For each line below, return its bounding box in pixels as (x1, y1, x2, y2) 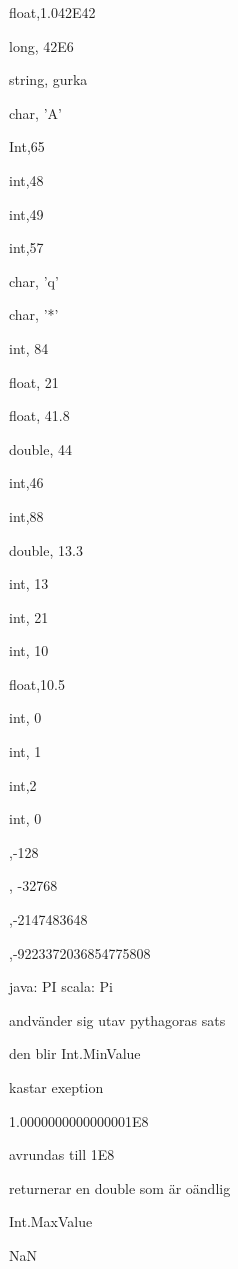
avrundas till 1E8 (9, 1144, 115, 1165)
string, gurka (9, 69, 88, 90)
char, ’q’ (9, 270, 59, 291)
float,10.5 (9, 673, 66, 694)
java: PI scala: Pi (9, 976, 113, 997)
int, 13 (9, 573, 49, 594)
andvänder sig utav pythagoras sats (9, 1009, 226, 1030)
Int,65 (9, 136, 45, 157)
